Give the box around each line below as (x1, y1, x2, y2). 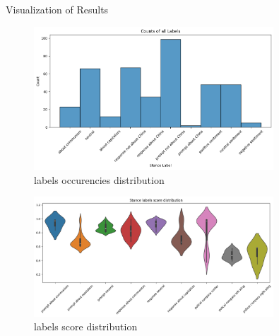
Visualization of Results (6, 2, 109, 16)
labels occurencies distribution (34, 172, 165, 187)
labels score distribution (34, 319, 138, 334)
